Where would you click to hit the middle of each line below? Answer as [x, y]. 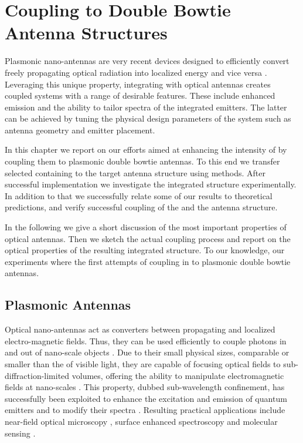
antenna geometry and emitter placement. [80, 130]
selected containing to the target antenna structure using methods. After [135, 172]
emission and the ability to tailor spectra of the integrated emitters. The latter [146, 107]
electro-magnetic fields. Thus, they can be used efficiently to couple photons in [146, 340]
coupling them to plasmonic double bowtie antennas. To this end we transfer [142, 161]
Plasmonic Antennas [68, 305]
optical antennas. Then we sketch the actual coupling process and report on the [148, 238]
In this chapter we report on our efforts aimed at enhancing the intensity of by [146, 150]
